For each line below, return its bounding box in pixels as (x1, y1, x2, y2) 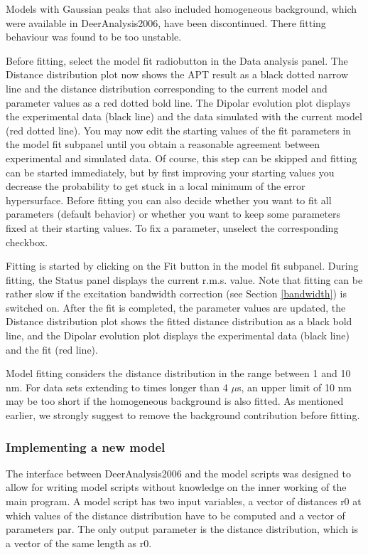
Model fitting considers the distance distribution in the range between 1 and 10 (6, 366, 351, 381)
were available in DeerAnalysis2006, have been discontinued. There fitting (6, 15, 326, 30)
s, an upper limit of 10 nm (237, 379, 352, 394)
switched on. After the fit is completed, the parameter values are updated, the (6, 300, 346, 314)
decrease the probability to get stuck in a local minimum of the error (6, 179, 305, 194)
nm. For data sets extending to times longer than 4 (6, 379, 228, 394)
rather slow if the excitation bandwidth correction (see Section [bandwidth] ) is (6, 286, 347, 301)
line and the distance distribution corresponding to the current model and (6, 80, 328, 95)
